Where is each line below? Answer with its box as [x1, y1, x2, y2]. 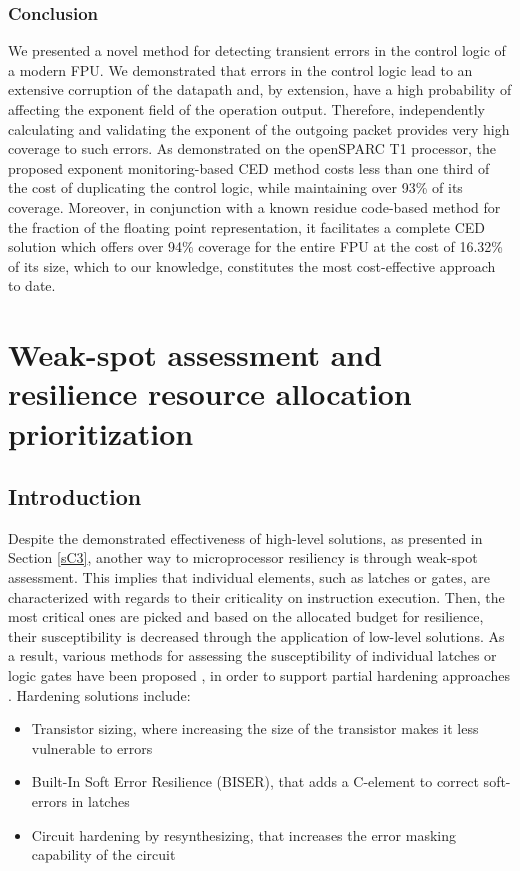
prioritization [8, 412, 194, 453]
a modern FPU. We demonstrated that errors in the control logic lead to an [8, 59, 473, 80]
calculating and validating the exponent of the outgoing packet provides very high [8, 118, 510, 139]
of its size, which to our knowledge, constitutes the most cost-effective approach [8, 255, 496, 276]
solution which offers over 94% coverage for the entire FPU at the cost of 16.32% [8, 236, 504, 257]
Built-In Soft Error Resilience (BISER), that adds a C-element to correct [31, 771, 479, 792]
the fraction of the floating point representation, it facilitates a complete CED [8, 216, 486, 237]
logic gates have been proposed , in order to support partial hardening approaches [8, 665, 510, 686]
